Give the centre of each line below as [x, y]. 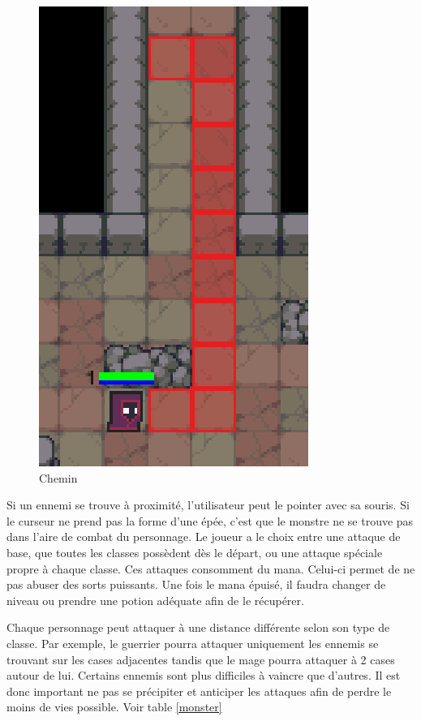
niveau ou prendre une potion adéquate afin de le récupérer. [155, 600]
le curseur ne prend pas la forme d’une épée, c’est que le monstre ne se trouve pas [210, 520]
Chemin [58, 477]
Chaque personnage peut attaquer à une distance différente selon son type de [198, 627]
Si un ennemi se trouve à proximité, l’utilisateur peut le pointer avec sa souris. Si [208, 505]
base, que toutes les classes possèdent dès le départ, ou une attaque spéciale [195, 552]
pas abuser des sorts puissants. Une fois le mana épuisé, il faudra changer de [196, 584]
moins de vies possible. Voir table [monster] [114, 707]
